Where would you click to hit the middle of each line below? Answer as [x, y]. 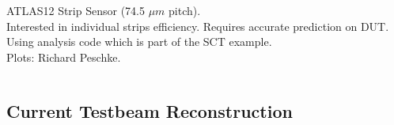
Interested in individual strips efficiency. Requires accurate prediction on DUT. [198, 26]
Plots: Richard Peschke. [64, 57]
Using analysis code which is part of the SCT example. [139, 42]
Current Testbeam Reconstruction [150, 110]
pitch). [185, 10]
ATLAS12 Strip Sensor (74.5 [76, 10]
